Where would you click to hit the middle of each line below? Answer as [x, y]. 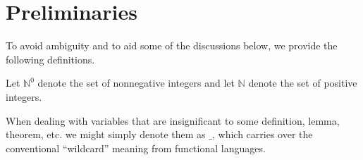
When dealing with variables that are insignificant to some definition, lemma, [173, 120]
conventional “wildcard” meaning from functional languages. [136, 148]
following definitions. [50, 59]
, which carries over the [262, 134]
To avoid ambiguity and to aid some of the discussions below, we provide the [172, 45]
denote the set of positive [303, 83]
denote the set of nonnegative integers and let [136, 83]
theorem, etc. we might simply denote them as [106, 134]
